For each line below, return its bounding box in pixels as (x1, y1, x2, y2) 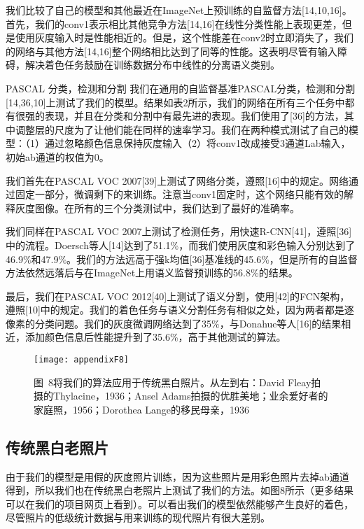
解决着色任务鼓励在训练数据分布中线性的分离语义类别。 (24, 57, 280, 72)
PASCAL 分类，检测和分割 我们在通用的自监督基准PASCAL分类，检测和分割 (6, 80, 356, 95)
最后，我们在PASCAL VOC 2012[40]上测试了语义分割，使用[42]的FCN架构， (6, 288, 350, 303)
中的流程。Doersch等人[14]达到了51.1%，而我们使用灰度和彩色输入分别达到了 (6, 237, 356, 252)
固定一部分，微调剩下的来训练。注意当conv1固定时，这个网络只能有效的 (15, 187, 344, 202)
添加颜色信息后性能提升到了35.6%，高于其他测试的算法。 (24, 330, 286, 344)
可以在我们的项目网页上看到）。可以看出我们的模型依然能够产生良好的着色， (6, 496, 353, 511)
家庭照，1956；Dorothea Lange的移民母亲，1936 (34, 402, 250, 416)
